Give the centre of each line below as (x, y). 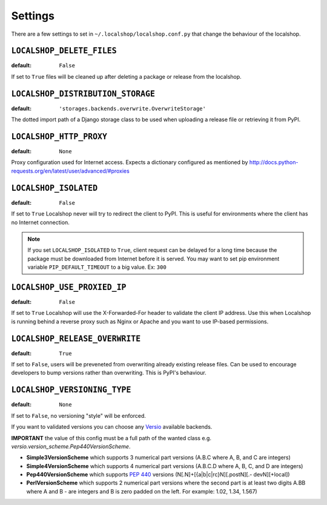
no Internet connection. (40, 222)
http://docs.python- (274, 162)
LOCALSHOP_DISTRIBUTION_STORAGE (83, 94)
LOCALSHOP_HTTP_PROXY (59, 137)
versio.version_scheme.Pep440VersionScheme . (71, 446)
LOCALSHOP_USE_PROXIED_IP (69, 287)
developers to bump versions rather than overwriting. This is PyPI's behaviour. (109, 373)
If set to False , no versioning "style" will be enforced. (79, 415)
